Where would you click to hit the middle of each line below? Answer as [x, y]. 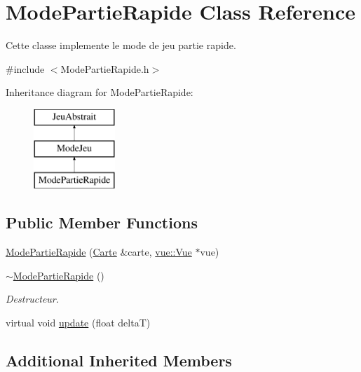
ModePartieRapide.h [105, 68]
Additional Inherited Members [119, 360]
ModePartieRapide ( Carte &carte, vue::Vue [99, 252]
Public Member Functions [102, 222]
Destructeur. [33, 299]
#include [25, 68]
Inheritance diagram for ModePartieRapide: [100, 92]
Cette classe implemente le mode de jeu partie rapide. [121, 45]
